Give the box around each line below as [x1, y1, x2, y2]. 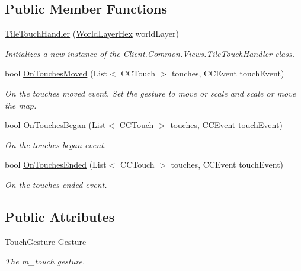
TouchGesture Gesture [5, 235, 87, 247]
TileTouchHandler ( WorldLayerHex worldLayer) [5, 27, 179, 40]
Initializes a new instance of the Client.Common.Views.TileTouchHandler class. [5, 47, 294, 59]
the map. [5, 98, 37, 111]
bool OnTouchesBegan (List [5, 119, 106, 131]
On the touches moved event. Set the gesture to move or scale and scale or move [5, 87, 296, 99]
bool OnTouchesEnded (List [5, 158, 107, 171]
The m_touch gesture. [5, 255, 85, 267]
